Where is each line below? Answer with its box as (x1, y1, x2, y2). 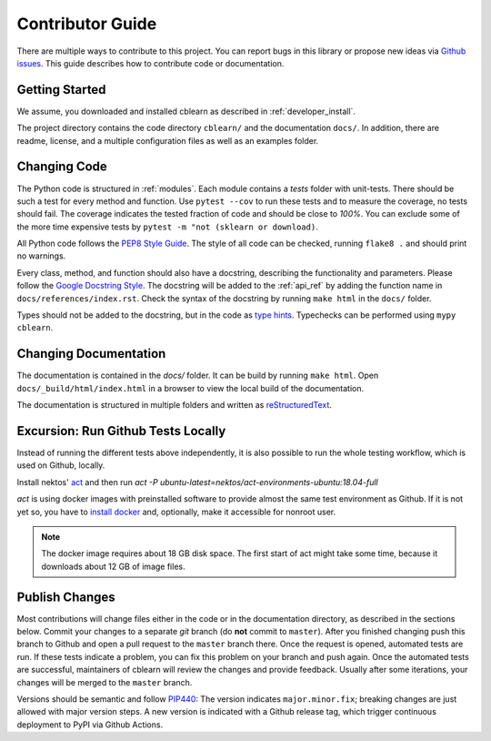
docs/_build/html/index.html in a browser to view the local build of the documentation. (16, 382, 365, 393)
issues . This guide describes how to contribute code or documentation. (16, 57, 285, 68)
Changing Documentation (16, 346, 166, 361)
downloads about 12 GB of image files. (41, 561, 185, 572)
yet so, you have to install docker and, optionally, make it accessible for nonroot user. (16, 506, 336, 517)
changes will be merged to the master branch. (16, 676, 193, 687)
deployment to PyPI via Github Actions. (16, 719, 164, 730)
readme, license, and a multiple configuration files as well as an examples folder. (16, 135, 319, 146)
